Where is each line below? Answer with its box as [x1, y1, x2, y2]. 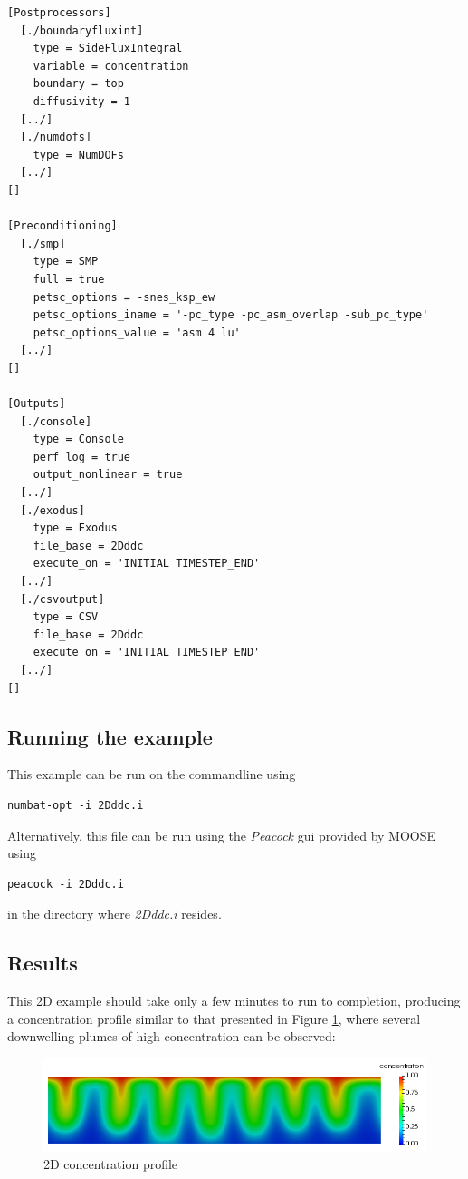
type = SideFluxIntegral [33, 42, 183, 55]
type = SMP [33, 255, 99, 268]
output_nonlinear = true [33, 468, 183, 482]
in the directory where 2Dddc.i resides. [7, 904, 222, 923]
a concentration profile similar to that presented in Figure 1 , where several [7, 1008, 421, 1028]
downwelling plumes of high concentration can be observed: [7, 1027, 336, 1046]
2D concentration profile [43, 1155, 178, 1174]
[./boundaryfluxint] [20, 24, 144, 37]
